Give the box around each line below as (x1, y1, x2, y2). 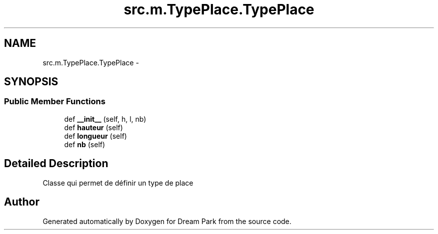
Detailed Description (4, 157, 108, 170)
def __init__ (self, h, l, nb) (64, 114, 146, 123)
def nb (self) (64, 140, 105, 149)
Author (4, 196, 39, 209)
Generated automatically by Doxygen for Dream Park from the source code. (42, 217, 291, 226)
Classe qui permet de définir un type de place (42, 178, 193, 187)
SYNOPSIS (4, 75, 58, 88)
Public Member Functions (4, 96, 105, 107)
